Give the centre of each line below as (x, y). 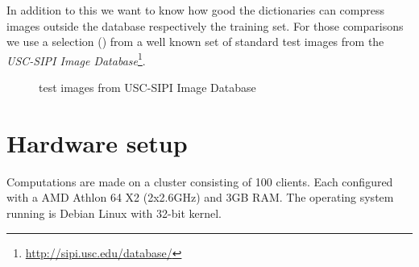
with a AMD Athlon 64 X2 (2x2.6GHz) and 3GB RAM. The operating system (200, 197)
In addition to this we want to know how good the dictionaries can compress (195, 10)
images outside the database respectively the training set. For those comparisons (205, 25)
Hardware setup (97, 142)
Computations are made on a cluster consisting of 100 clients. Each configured (200, 181)
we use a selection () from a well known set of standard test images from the (195, 42)
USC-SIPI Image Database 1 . (76, 59)
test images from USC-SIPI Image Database (147, 88)
